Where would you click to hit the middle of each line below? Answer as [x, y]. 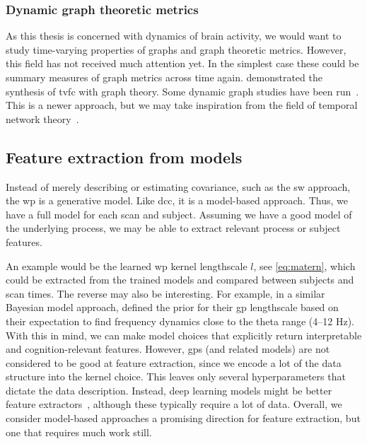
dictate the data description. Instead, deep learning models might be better [169, 390]
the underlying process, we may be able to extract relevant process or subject [173, 228]
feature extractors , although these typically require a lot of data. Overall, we [174, 404]
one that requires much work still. [79, 432]
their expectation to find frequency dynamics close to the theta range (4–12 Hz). [180, 321]
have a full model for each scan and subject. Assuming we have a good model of [179, 214]
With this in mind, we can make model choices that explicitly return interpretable [184, 335]
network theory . [42, 118]
